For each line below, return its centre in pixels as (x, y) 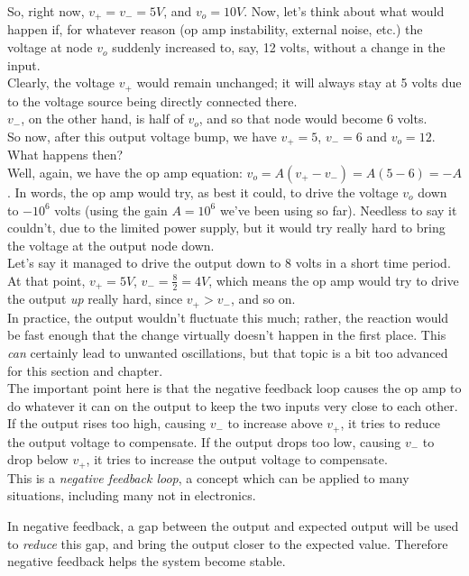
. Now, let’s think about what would (344, 11)
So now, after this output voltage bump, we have (142, 136)
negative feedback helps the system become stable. (147, 561)
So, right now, (46, 11)
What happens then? (65, 155)
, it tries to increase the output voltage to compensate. (237, 459)
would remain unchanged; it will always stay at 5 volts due (299, 82)
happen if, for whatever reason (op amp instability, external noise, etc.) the (215, 29)
